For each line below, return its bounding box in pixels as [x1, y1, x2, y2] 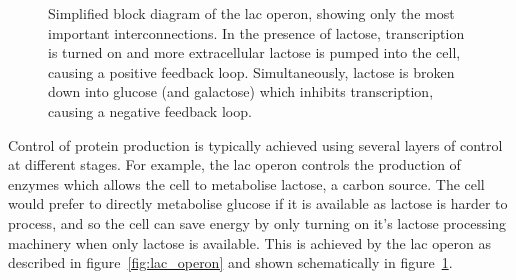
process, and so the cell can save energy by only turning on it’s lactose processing [8, 212, 507, 233]
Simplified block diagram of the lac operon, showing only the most [48, 3, 455, 23]
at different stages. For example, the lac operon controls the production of [8, 154, 461, 175]
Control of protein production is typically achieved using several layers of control [8, 134, 503, 155]
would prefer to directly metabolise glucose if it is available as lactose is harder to [8, 193, 508, 214]
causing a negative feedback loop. [48, 100, 252, 121]
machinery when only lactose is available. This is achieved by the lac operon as [8, 232, 492, 253]
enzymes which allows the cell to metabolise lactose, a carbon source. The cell [8, 173, 485, 194]
